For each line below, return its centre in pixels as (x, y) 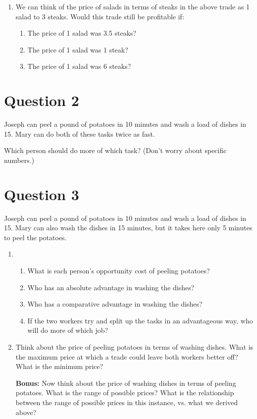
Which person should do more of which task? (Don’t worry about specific (115, 150)
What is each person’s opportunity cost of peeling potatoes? (119, 270)
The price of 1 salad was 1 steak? (78, 49)
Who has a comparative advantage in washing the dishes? (115, 304)
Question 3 (42, 194)
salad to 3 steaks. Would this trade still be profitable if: (100, 16)
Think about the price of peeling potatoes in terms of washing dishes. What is (134, 346)
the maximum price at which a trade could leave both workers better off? (127, 356)
